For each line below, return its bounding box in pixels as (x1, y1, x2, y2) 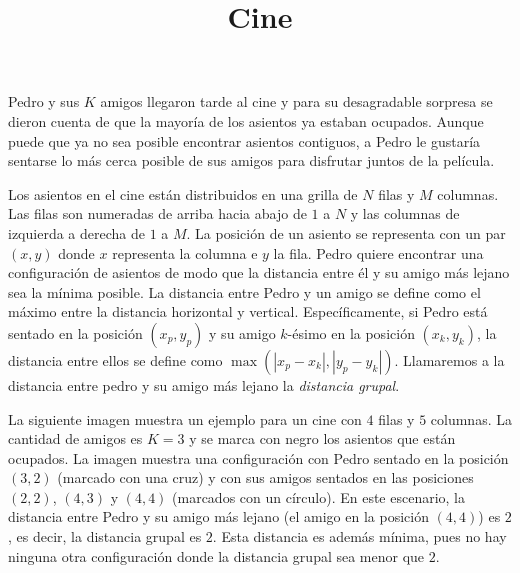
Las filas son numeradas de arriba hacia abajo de (8, 203, 307, 224)
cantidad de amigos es (8, 428, 143, 449)
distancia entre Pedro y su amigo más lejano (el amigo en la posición (8, 506, 429, 527)
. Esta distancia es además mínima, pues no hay (212, 526, 507, 547)
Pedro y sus (8, 91, 80, 112)
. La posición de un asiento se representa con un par (186, 222, 506, 243)
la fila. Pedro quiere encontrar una (273, 242, 484, 263)
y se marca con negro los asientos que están (189, 428, 456, 449)
